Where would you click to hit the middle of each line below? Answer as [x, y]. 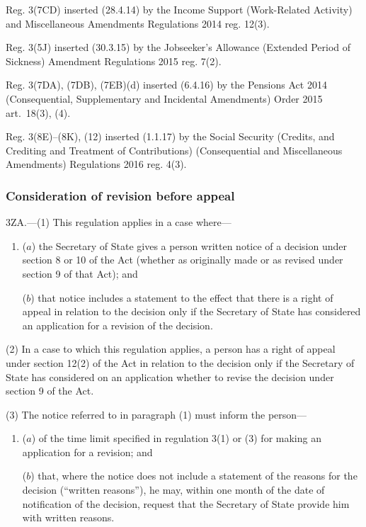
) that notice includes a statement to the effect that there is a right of [182, 297]
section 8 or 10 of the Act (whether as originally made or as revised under [183, 260]
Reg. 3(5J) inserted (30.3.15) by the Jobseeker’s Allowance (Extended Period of [178, 47]
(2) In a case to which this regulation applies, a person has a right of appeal [171, 349]
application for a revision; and [87, 452]
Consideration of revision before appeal [120, 195]
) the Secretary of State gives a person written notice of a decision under [189, 245]
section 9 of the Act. [50, 391]
